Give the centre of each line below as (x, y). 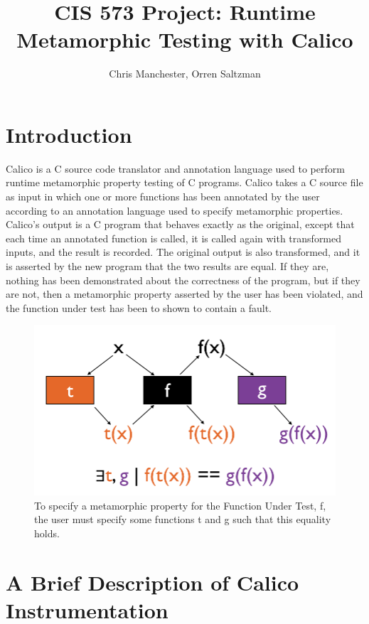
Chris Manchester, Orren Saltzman (185, 74)
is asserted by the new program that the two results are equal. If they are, (167, 266)
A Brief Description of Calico (153, 582)
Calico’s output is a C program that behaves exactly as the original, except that (180, 224)
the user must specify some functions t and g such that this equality (183, 519)
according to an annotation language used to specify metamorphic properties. (175, 210)
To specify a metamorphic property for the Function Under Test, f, (180, 505)
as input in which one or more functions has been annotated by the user (163, 197)
